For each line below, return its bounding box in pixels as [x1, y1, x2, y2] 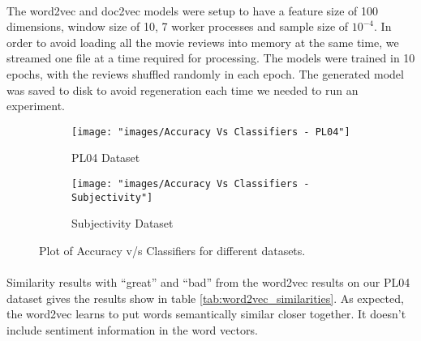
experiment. [6, 97, 65, 114]
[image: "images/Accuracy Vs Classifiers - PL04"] [71, 126, 350, 138]
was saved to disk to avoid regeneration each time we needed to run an [6, 81, 359, 98]
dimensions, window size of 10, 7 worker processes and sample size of [6, 18, 349, 35]
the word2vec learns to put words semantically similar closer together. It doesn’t [6, 305, 406, 322]
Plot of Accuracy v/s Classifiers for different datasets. [39, 241, 306, 258]
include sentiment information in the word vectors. [6, 321, 258, 338]
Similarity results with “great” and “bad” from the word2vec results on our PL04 [6, 274, 410, 291]
